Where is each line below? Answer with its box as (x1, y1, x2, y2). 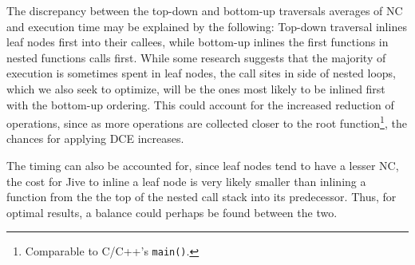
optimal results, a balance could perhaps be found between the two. (6, 204, 338, 220)
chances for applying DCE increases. (6, 130, 184, 147)
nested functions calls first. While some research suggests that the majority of (6, 49, 386, 65)
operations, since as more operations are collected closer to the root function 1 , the (6, 113, 407, 131)
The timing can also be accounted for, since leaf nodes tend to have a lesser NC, (6, 157, 399, 173)
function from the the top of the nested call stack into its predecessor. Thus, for (6, 188, 397, 205)
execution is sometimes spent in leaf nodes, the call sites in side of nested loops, (6, 65, 396, 81)
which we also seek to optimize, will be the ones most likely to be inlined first (6, 80, 385, 97)
